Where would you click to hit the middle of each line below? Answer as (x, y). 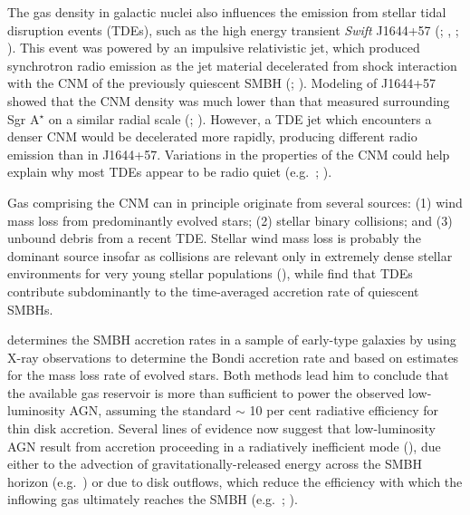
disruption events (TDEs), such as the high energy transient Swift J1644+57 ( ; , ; (233, 29)
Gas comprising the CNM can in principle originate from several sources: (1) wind (235, 202)
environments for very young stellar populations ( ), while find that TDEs (210, 273)
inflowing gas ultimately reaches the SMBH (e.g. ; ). (153, 499)
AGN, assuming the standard (150, 410)
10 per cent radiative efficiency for (344, 410)
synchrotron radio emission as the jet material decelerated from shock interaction (232, 65)
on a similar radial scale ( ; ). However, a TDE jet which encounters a (240, 118)
